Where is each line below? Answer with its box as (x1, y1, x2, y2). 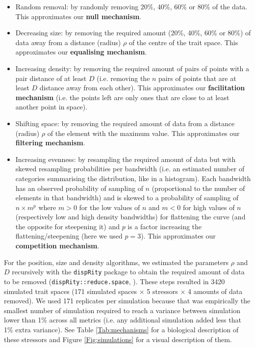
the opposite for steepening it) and (15, 221, 120, 231)
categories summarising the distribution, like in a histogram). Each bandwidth (15, 173, 251, 183)
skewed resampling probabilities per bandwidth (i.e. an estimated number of (15, 163, 245, 174)
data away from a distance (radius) (15, 37, 121, 47)
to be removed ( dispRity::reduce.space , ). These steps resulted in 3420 (4, 276, 225, 286)
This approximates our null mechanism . (15, 11, 142, 21)
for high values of (182, 202, 235, 212)
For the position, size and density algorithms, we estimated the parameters (4, 257, 229, 267)
